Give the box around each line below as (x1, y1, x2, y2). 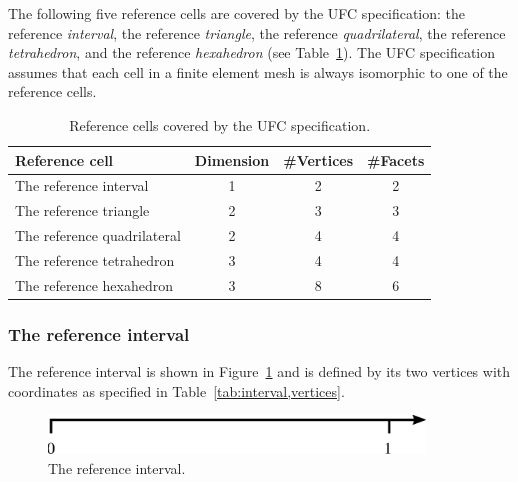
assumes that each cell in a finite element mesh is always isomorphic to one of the (8, 61, 508, 82)
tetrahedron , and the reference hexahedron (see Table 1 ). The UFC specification (8, 42, 496, 63)
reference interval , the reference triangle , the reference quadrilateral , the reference (8, 22, 506, 43)
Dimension (194, 149, 270, 170)
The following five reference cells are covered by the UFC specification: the (8, 3, 466, 23)
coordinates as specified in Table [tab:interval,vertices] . (8, 380, 345, 401)
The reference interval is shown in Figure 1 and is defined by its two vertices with (8, 361, 511, 382)
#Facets (367, 149, 425, 170)
